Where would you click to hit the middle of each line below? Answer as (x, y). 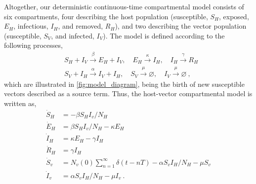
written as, (20, 103)
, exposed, (234, 16)
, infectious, (31, 26)
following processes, (33, 45)
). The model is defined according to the (164, 35)
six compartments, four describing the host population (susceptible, (106, 16)
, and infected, (73, 35)
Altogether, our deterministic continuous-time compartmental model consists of (124, 6)
